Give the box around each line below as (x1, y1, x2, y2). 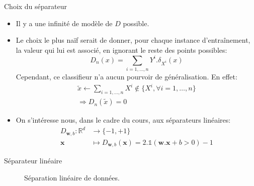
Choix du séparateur (4, 1, 67, 11)
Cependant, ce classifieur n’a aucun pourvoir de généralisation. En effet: (16, 71, 237, 82)
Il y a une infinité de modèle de (16, 18, 113, 28)
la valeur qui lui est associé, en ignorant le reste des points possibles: (16, 44, 227, 55)
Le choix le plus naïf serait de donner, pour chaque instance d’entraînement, (16, 35, 250, 45)
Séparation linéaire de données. (24, 172, 120, 182)
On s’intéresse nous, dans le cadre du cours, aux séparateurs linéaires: (16, 115, 231, 125)
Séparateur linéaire (4, 155, 62, 166)
